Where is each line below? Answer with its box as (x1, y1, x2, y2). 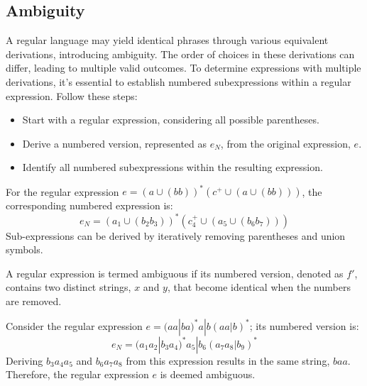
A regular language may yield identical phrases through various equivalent (6, 33, 329, 48)
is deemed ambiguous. (160, 367, 256, 382)
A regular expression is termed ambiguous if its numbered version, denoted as (6, 265, 344, 280)
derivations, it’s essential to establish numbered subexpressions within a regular (6, 74, 351, 89)
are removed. (6, 293, 62, 308)
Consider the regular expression (6, 318, 143, 333)
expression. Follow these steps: (6, 88, 138, 103)
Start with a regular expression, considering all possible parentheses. (22, 112, 319, 127)
